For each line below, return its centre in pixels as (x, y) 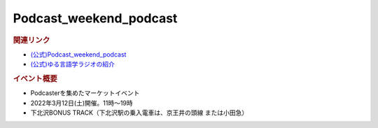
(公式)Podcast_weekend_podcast (78, 54)
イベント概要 (35, 78)
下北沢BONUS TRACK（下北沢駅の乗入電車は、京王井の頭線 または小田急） (139, 113)
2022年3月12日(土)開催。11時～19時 (82, 103)
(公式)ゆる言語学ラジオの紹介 (72, 64)
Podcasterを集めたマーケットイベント (85, 93)
